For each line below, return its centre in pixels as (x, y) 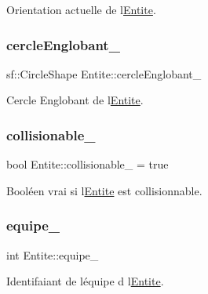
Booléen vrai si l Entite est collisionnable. (104, 190)
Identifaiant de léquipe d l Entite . (85, 281)
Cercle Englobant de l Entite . (75, 100)
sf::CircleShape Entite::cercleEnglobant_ (104, 73)
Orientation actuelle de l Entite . (81, 9)
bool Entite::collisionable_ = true (88, 164)
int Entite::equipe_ (53, 254)
